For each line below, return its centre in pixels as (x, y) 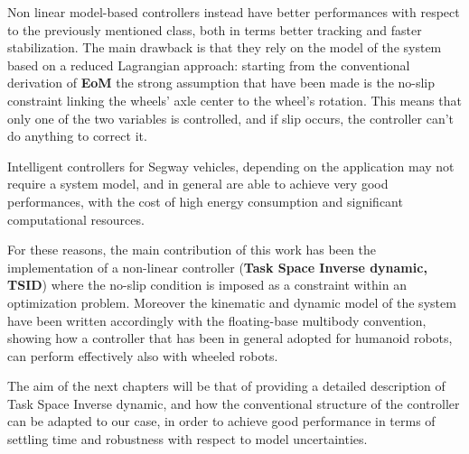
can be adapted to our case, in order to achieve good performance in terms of (221, 421)
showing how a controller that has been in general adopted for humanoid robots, (230, 338)
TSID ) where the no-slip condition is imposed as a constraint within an (207, 285)
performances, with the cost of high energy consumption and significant (205, 201)
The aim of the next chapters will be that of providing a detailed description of (226, 386)
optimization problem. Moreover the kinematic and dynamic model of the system (232, 302)
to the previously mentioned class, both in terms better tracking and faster (215, 29)
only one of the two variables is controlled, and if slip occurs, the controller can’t (231, 118)
